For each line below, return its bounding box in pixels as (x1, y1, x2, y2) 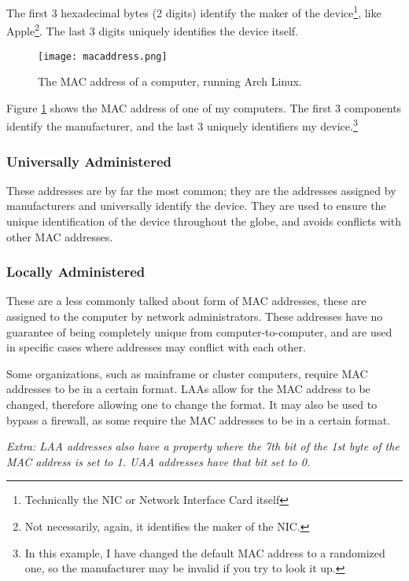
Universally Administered (6, 151, 172, 171)
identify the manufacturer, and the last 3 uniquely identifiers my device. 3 (6, 116, 358, 134)
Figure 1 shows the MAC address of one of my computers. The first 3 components (6, 99, 402, 116)
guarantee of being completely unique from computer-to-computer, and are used (6, 323, 392, 340)
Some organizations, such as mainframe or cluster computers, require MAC (6, 365, 368, 381)
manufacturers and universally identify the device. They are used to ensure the (6, 197, 386, 214)
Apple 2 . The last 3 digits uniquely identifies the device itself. (6, 20, 298, 39)
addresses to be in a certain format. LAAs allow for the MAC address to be (6, 381, 370, 397)
